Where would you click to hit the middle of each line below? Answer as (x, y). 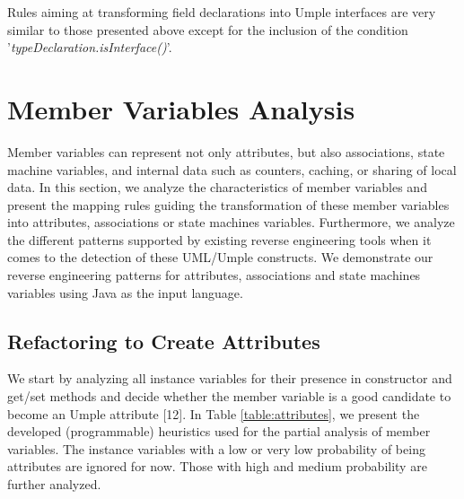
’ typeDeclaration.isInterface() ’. (90, 47)
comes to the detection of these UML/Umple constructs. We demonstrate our (220, 257)
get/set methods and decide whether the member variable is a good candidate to (229, 396)
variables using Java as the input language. (125, 292)
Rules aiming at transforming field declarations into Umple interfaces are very (222, 12)
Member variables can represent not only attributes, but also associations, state (226, 151)
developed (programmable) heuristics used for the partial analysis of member (219, 431)
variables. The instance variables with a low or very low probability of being (216, 448)
